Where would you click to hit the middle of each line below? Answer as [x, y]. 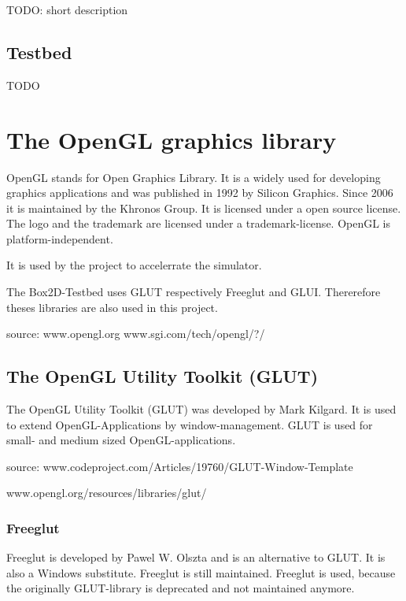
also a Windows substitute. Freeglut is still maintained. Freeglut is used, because [201, 572]
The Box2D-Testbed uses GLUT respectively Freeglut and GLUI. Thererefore [194, 292]
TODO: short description [67, 9]
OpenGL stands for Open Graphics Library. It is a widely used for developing [194, 177]
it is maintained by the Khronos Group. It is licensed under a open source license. [204, 208]
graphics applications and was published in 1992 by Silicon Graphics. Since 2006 [200, 193]
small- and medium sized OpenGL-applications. [121, 440]
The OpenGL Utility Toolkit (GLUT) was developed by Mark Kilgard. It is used [201, 409]
